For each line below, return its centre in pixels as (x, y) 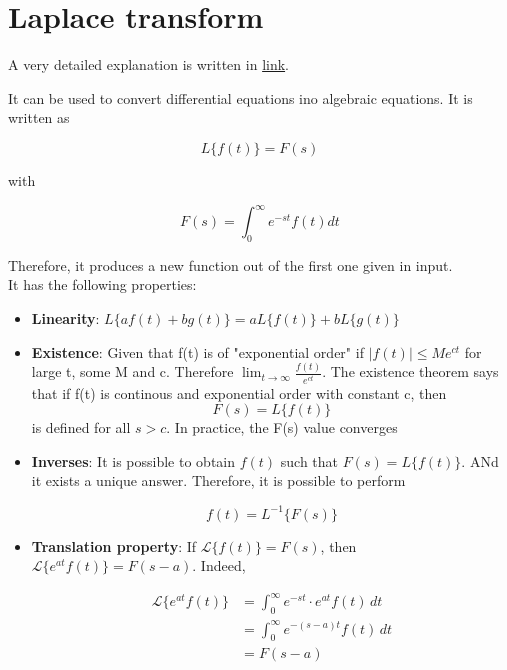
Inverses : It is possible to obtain (133, 460)
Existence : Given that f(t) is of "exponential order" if (197, 351)
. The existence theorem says (410, 371)
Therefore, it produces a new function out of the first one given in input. (230, 264)
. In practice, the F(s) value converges (282, 427)
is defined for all (81, 427)
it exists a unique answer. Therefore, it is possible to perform (218, 480)
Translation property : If (114, 545)
